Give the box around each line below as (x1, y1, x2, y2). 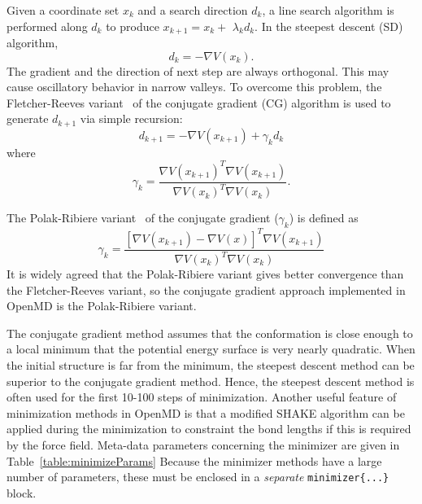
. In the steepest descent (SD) (255, 17, 403, 34)
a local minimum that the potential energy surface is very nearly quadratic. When (7, 340, 415, 357)
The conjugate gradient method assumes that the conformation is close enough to (7, 324, 413, 341)
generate (7, 110, 49, 127)
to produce (106, 17, 159, 34)
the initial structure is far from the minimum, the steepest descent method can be (7, 356, 415, 373)
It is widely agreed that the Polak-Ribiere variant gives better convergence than (7, 265, 404, 283)
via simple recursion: (80, 110, 183, 127)
